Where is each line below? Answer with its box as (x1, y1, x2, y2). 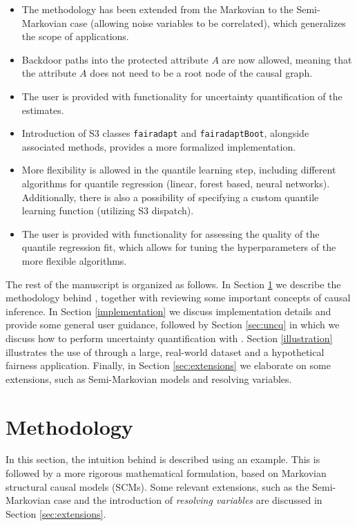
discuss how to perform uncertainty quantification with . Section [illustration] (6, 330, 333, 345)
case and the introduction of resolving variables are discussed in (53, 493, 322, 507)
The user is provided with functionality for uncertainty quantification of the (21, 88, 342, 103)
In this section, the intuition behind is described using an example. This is (6, 452, 320, 467)
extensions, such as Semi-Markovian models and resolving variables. (6, 371, 292, 386)
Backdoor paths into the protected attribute (21, 52, 209, 66)
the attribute (21, 66, 77, 80)
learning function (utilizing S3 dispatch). (21, 203, 194, 218)
